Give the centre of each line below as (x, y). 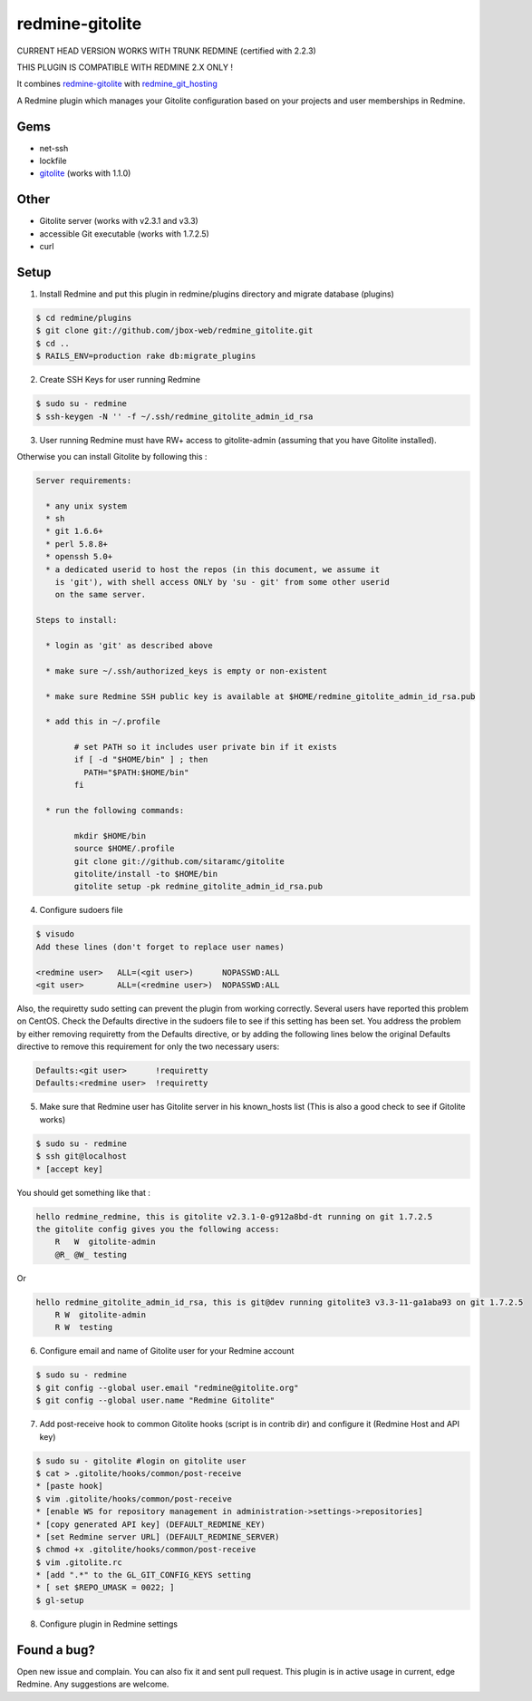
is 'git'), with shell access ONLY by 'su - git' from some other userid (222, 582)
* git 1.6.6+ (74, 531)
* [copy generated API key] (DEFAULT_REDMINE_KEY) (151, 1524)
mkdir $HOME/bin (110, 836)
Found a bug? (56, 1650)
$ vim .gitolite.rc (79, 1562)
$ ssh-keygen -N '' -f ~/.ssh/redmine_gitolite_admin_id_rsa (174, 416)
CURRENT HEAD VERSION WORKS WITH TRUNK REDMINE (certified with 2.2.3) (166, 51)
